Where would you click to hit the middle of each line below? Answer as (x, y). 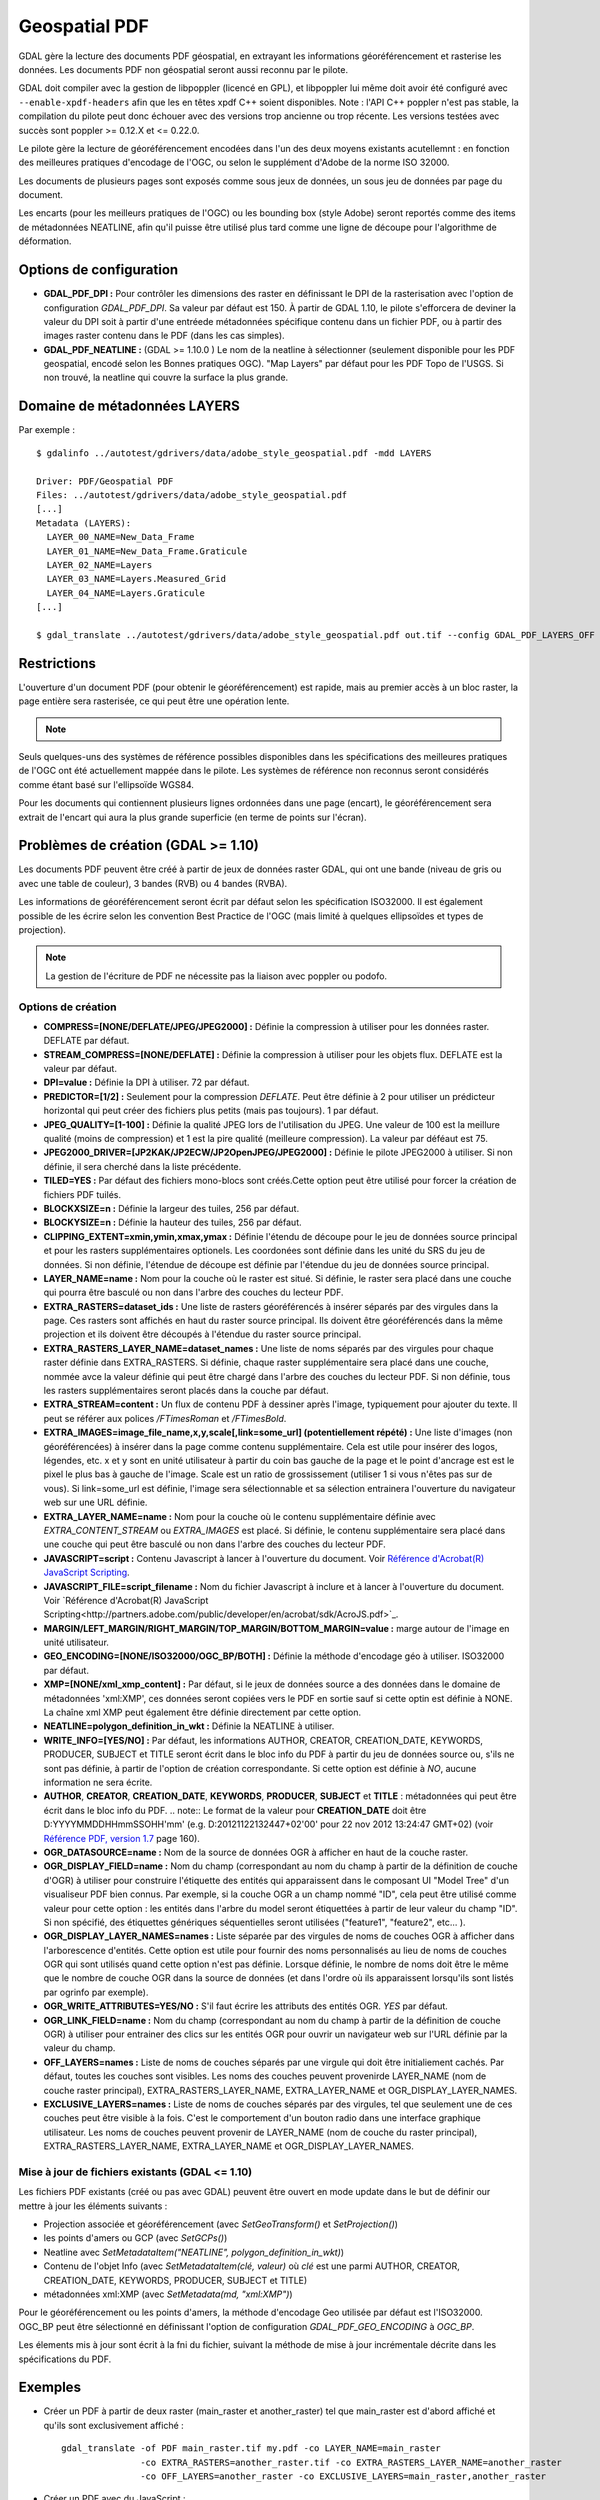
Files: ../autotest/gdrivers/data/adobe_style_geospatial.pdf (192, 494)
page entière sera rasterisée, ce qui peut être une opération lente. (154, 701)
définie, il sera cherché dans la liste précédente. (142, 1166)
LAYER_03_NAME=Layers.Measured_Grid (136, 579)
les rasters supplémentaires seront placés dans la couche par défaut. (186, 1391)
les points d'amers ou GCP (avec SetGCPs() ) (135, 2238)
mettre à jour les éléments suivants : (93, 2206)
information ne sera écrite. (98, 1782)
